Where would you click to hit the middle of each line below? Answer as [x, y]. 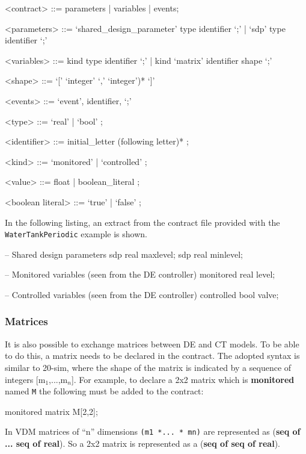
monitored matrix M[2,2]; [51, 411]
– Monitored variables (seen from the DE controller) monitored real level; [140, 274]
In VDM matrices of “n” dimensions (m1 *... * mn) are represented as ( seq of [153, 431]
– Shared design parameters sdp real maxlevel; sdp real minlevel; [124, 254]
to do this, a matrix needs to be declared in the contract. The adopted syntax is [152, 356]
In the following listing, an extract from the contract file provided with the [142, 222]
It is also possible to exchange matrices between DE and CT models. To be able [152, 344]
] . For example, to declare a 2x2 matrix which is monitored [183, 379]
